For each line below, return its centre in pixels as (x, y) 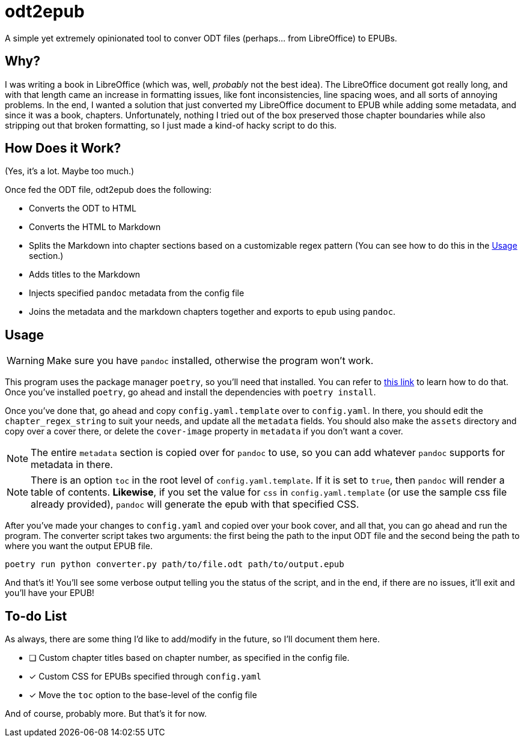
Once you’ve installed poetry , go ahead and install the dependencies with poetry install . (190, 392)
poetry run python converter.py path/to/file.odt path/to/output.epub (175, 564)
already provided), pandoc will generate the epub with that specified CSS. (195, 504)
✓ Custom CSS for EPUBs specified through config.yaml (145, 677)
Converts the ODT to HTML (83, 208)
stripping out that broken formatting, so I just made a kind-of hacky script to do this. (171, 125)
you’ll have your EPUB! (50, 593)
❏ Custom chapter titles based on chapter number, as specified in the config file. (189, 658)
